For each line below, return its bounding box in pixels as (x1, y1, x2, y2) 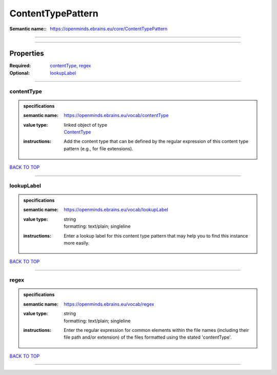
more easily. (64, 240, 90, 246)
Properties (9, 49, 44, 58)
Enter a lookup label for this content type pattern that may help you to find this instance (64, 232, 248, 239)
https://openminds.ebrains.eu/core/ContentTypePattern (50, 26, 168, 32)
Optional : (9, 70, 30, 76)
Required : (9, 63, 31, 69)
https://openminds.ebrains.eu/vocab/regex (64, 301, 154, 307)
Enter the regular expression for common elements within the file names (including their (64, 327, 249, 333)
